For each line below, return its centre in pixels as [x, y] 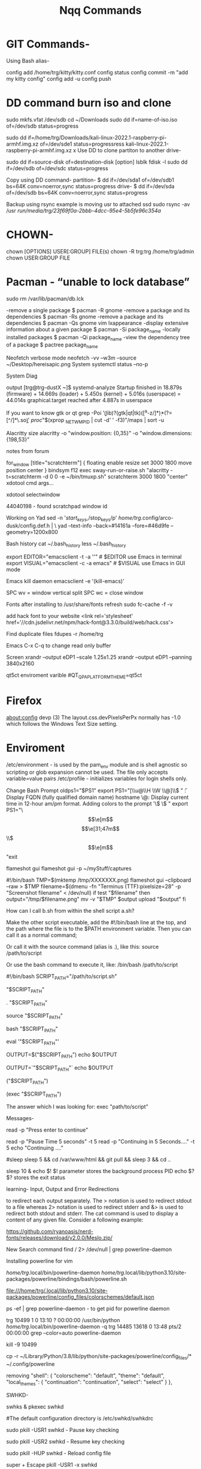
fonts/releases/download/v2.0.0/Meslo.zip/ [59, 1238]
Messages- [20, 1118]
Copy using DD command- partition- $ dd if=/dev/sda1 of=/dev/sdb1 [90, 180]
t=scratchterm [24, 476]
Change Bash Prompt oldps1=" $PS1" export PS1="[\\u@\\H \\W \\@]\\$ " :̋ [96, 791]
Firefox [24, 700]
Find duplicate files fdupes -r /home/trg [55, 634]
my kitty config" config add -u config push [59, 79]
